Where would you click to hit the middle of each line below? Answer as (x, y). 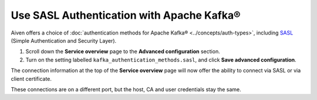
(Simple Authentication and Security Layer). (64, 40)
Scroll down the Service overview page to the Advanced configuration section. (123, 51)
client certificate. (31, 78)
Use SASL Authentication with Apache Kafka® (126, 15)
